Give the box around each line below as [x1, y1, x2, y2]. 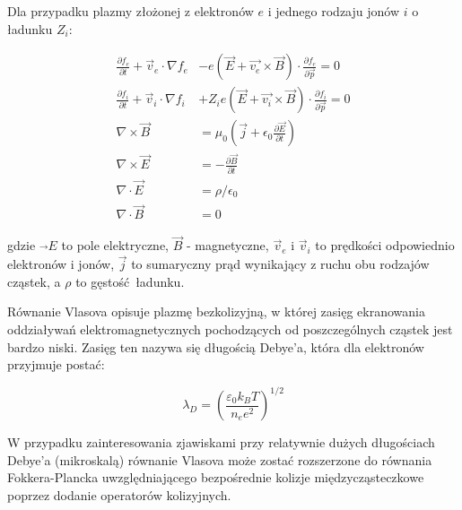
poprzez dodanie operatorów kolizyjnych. [7, 486, 231, 505]
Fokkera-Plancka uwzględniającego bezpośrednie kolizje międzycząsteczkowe [7, 468, 424, 487]
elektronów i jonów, [7, 255, 115, 273]
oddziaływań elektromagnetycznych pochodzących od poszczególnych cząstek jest [7, 320, 453, 339]
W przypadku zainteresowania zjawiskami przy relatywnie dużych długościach [7, 433, 435, 452]
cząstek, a [7, 272, 61, 290]
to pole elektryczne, [61, 236, 169, 255]
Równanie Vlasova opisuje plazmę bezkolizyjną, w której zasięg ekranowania [7, 302, 425, 321]
